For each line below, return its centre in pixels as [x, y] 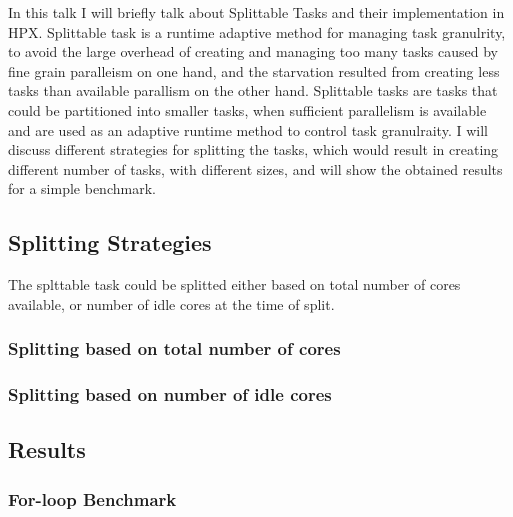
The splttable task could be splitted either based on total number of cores [234, 284]
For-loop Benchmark [92, 498]
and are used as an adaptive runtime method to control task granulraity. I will [248, 129]
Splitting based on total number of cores [174, 348]
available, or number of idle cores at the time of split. [171, 303]
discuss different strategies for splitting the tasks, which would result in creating [253, 149]
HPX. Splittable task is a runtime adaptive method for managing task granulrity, [257, 31]
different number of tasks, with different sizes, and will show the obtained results [255, 168]
